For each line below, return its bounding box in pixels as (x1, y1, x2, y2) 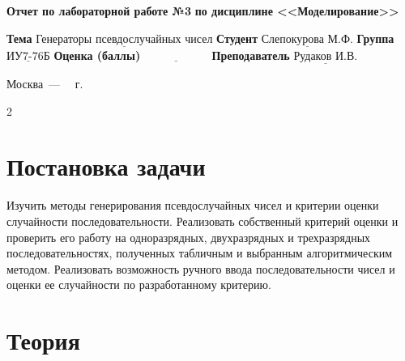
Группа (356, 29, 394, 46)
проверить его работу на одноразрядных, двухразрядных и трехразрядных (6, 228, 371, 245)
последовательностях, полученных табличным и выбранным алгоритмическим (6, 244, 393, 261)
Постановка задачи (6, 150, 206, 183)
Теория (6, 324, 80, 357)
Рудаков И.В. (293, 50, 358, 62)
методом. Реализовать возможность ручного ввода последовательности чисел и (6, 260, 395, 277)
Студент (216, 29, 258, 46)
